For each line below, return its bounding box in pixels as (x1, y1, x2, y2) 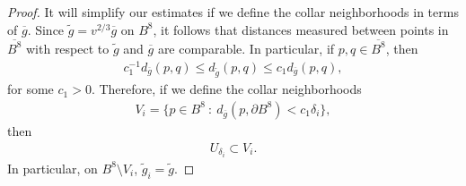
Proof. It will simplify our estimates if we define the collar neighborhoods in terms (7, 3, 459, 21)
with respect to (25, 38, 110, 57)
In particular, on (7, 158, 98, 177)
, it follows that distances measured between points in (153, 20, 449, 38)
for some (7, 80, 54, 98)
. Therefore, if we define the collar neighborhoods (91, 80, 362, 98)
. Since (27, 20, 65, 38)
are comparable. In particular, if (157, 38, 335, 57)
